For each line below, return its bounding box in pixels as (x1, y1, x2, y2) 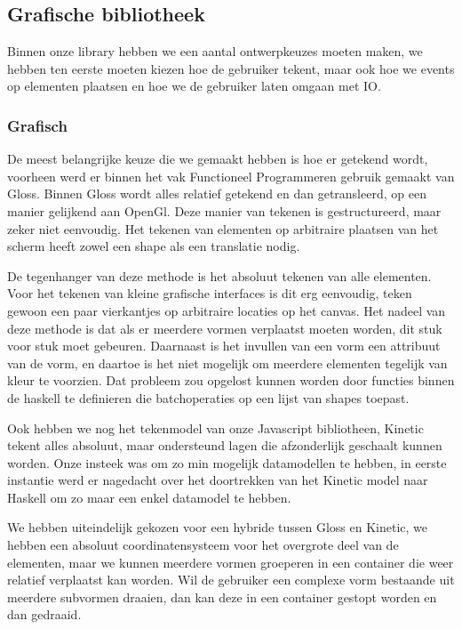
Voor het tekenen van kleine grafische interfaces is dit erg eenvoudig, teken (7, 284, 412, 302)
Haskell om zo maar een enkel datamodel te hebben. (7, 488, 291, 506)
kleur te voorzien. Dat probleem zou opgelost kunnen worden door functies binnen (7, 371, 455, 390)
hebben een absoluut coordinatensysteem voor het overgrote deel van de (7, 536, 399, 554)
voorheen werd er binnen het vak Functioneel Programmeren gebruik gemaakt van (7, 166, 455, 185)
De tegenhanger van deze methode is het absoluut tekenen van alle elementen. (7, 266, 432, 285)
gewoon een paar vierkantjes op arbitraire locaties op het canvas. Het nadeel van (7, 301, 446, 319)
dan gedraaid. (7, 605, 82, 624)
